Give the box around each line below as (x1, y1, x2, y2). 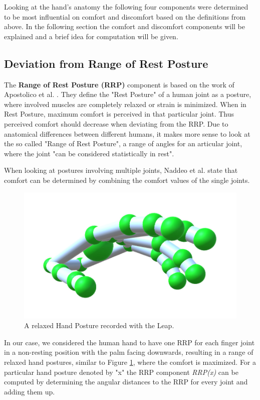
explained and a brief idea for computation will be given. (4, 31, 178, 41)
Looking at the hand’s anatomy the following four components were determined (4, 2, 248, 12)
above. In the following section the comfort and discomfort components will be (4, 21, 245, 32)
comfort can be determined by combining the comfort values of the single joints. (4, 174, 250, 185)
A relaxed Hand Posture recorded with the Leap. (24, 320, 174, 331)
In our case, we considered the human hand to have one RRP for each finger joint (4, 337, 255, 347)
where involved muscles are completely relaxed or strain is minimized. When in (4, 98, 246, 109)
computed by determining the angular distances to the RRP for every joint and (4, 376, 248, 387)
